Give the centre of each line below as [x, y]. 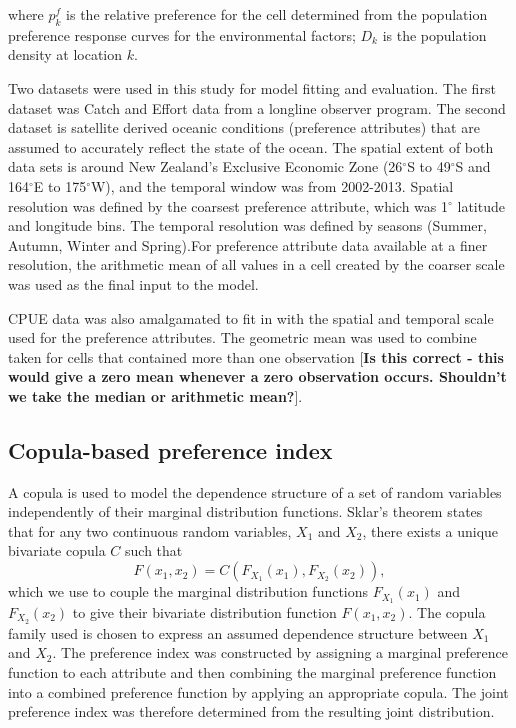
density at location [65, 54]
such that [154, 550]
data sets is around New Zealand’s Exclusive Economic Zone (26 [205, 166]
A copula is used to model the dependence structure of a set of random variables [255, 491]
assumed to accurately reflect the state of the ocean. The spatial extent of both [251, 146]
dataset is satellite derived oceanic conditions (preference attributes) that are [244, 127]
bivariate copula [57, 550]
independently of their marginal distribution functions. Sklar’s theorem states [245, 511]
